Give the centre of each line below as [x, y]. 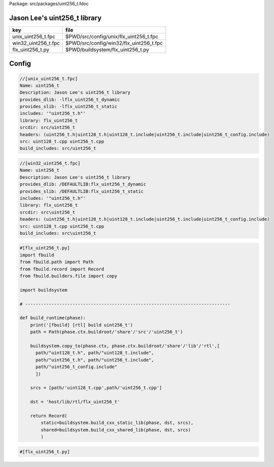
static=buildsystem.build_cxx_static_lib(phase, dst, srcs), [117, 423]
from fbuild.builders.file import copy [68, 276]
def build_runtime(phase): [53, 318]
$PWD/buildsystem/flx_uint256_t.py [107, 49]
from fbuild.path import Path [57, 262]
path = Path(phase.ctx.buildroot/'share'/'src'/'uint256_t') [107, 332]
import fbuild [37, 255]
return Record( [49, 416]
